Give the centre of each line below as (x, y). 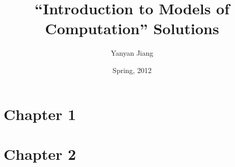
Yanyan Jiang (132, 53)
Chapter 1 (40, 114)
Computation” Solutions (132, 28)
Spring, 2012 (132, 70)
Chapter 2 (40, 153)
